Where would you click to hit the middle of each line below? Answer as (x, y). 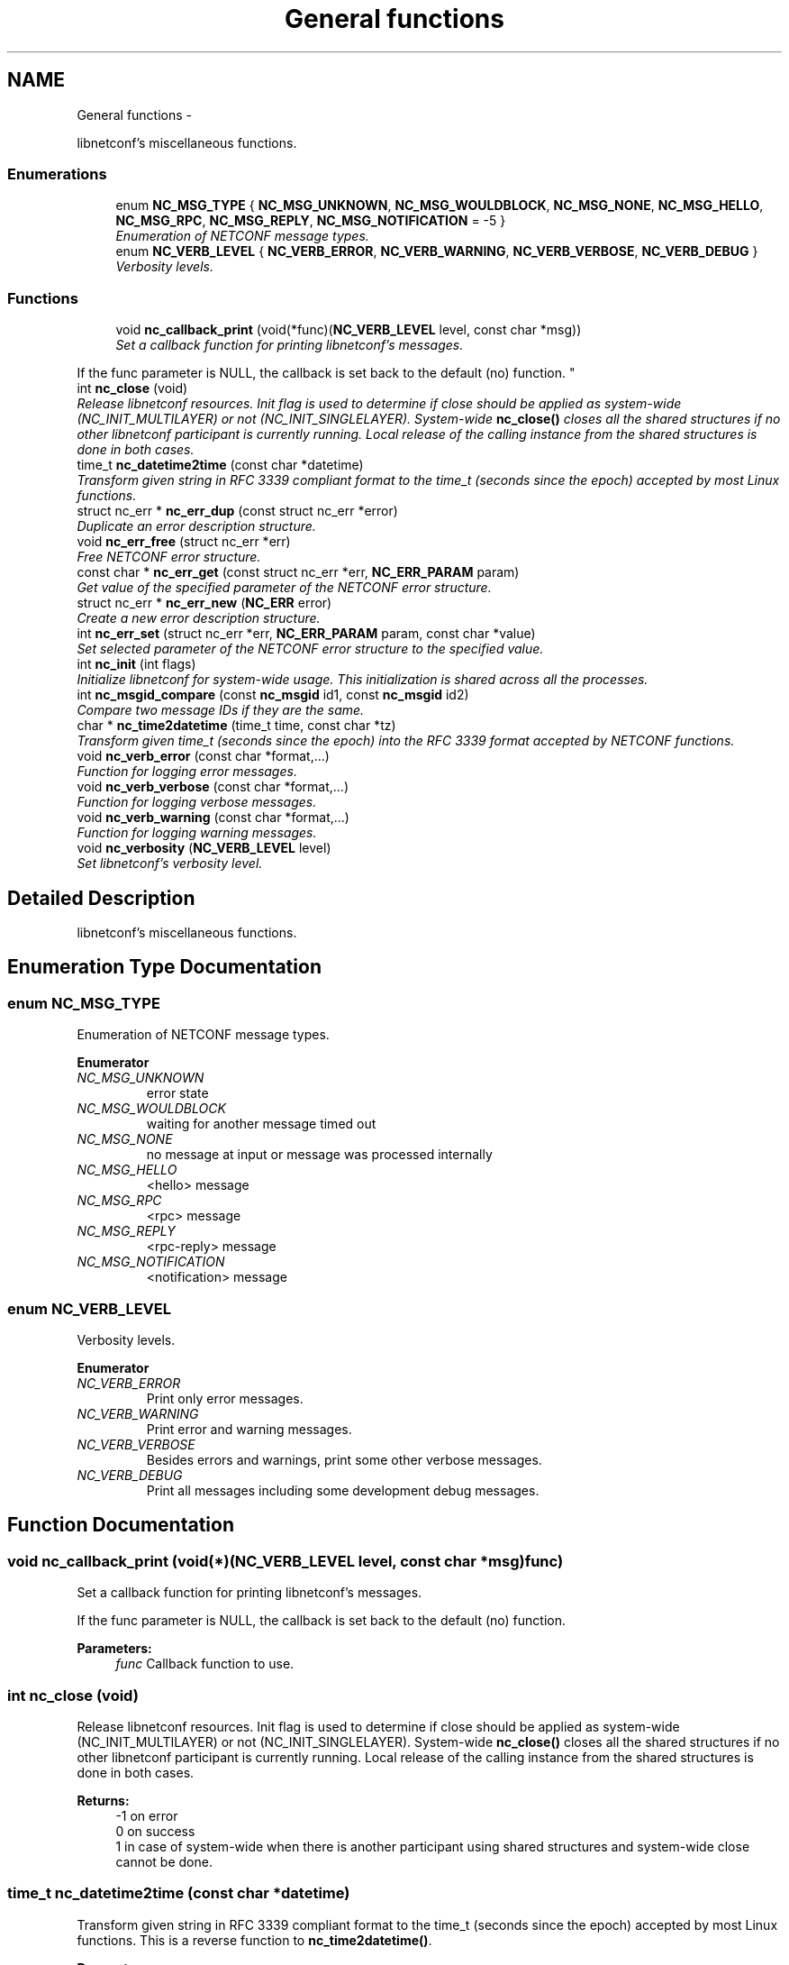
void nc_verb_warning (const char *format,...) (213, 818)
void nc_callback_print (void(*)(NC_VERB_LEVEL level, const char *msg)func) (286, 1561)
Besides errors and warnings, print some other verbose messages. (344, 1459)
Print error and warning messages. (249, 1429)
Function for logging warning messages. (197, 833)
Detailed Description (101, 898)
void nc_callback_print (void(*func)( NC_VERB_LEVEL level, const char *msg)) (349, 330)
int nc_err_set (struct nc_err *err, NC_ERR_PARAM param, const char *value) (306, 634)
